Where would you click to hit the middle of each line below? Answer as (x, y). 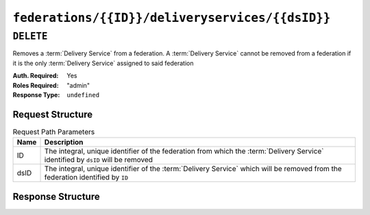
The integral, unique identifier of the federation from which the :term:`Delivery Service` (184, 151)
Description (64, 142)
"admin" (78, 85)
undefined (83, 95)
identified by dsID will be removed (99, 160)
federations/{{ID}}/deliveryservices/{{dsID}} (172, 18)
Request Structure (53, 114)
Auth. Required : (36, 76)
